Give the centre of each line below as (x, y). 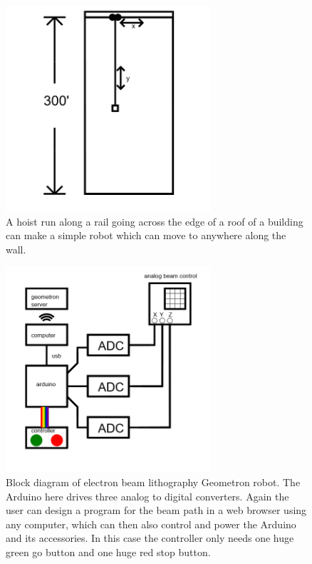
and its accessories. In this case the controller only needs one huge (150, 538)
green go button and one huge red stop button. (108, 552)
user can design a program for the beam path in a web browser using (156, 510)
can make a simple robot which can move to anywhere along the (146, 235)
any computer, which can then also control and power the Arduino (151, 524)
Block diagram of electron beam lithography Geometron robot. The (153, 482)
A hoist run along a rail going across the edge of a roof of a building (155, 221)
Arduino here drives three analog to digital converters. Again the (147, 496)
